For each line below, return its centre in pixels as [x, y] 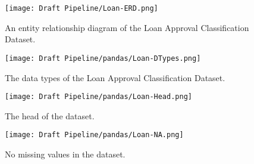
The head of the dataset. [50, 115]
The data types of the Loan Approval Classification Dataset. [115, 77]
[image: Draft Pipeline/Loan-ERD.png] [81, 8]
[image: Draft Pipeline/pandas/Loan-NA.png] [94, 135]
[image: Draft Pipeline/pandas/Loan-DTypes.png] [103, 58]
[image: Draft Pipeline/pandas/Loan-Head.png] [98, 97]
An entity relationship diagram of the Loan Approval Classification [127, 27]
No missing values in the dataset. [65, 154]
